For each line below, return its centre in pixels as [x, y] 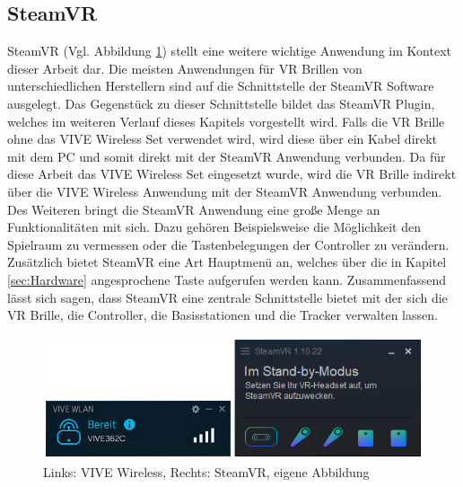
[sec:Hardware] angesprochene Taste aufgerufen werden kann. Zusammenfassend [227, 279]
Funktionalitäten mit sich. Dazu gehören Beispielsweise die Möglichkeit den [214, 227]
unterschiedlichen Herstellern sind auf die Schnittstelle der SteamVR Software [221, 86]
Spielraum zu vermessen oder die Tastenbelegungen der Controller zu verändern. [228, 244]
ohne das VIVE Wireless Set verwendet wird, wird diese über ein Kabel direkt [223, 139]
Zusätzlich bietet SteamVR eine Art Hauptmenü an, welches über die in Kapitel [227, 262]
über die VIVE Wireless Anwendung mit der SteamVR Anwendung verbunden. [225, 191]
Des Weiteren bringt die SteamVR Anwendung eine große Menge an [194, 209]
